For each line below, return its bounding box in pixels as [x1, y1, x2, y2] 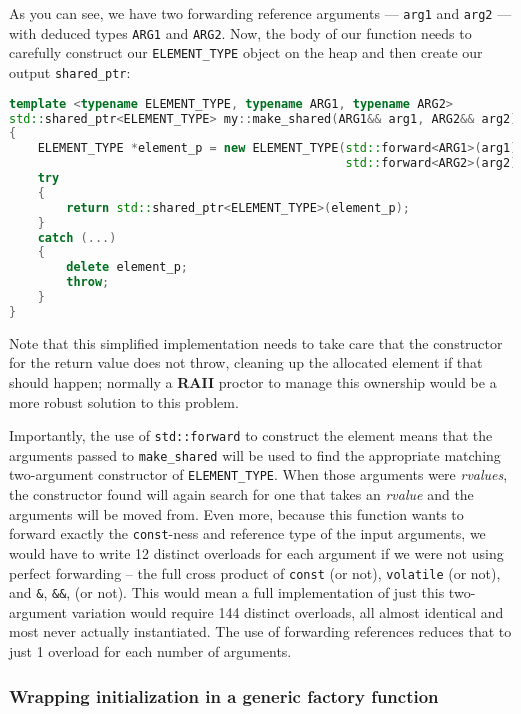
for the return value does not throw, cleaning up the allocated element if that [9, 352, 483, 373]
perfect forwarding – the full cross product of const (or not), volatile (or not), [9, 562, 501, 583]
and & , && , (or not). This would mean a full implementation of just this [9, 582, 445, 603]
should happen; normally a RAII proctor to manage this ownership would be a [9, 371, 497, 392]
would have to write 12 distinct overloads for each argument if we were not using [9, 542, 504, 563]
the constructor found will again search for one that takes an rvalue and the [9, 484, 474, 505]
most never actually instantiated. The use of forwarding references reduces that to [9, 621, 512, 642]
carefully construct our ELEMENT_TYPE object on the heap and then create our [9, 42, 483, 63]
